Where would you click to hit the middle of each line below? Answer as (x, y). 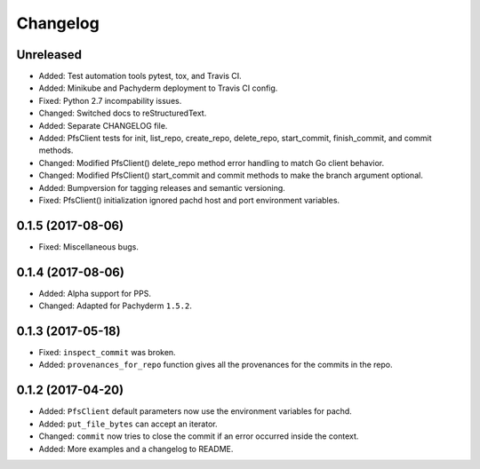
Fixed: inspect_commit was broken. (108, 353)
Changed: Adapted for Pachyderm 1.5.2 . (116, 306)
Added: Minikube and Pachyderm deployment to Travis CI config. (158, 88)
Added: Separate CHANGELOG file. (103, 125)
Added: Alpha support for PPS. (95, 293)
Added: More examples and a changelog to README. (136, 449)
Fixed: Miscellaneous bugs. (89, 246)
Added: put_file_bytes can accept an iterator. (128, 424)
